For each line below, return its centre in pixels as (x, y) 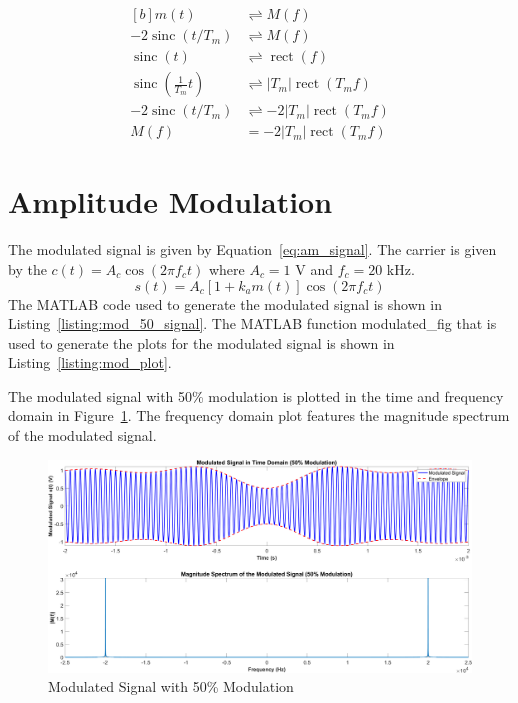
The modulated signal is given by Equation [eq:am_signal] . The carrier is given (252, 249)
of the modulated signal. (82, 435)
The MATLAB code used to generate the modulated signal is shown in (225, 303)
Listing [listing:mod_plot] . (90, 362)
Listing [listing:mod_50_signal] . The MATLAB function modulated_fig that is (252, 323)
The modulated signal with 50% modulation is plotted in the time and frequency (256, 395)
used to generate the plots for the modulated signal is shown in (201, 342)
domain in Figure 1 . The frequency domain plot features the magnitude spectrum (259, 415)
